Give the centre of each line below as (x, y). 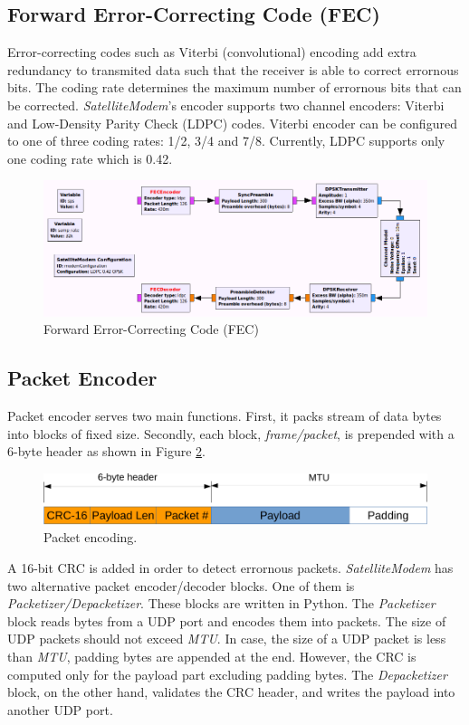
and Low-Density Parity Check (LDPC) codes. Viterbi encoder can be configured (232, 123)
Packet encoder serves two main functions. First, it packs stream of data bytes (225, 416)
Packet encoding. (91, 537)
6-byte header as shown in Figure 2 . (106, 451)
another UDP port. (60, 709)
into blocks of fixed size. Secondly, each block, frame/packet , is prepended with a (231, 433)
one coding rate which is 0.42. (90, 158)
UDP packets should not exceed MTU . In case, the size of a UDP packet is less (227, 639)
